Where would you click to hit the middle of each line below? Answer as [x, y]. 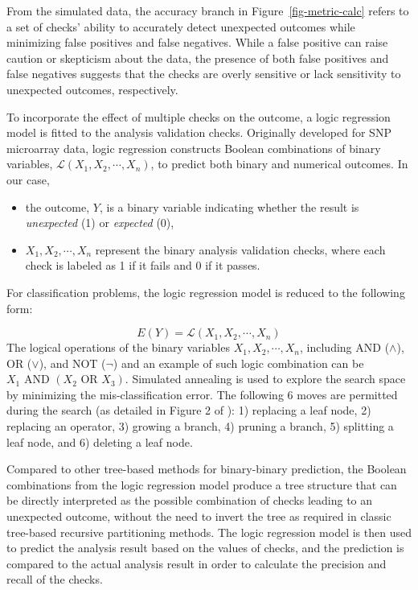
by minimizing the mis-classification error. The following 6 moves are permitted [202, 394]
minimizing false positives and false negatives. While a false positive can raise [197, 42]
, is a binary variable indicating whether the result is [229, 206]
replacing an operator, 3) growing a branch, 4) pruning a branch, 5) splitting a [200, 426]
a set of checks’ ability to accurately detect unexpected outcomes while [181, 26]
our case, [28, 179]
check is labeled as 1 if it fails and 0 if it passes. [143, 265]
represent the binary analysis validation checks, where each [240, 249]
